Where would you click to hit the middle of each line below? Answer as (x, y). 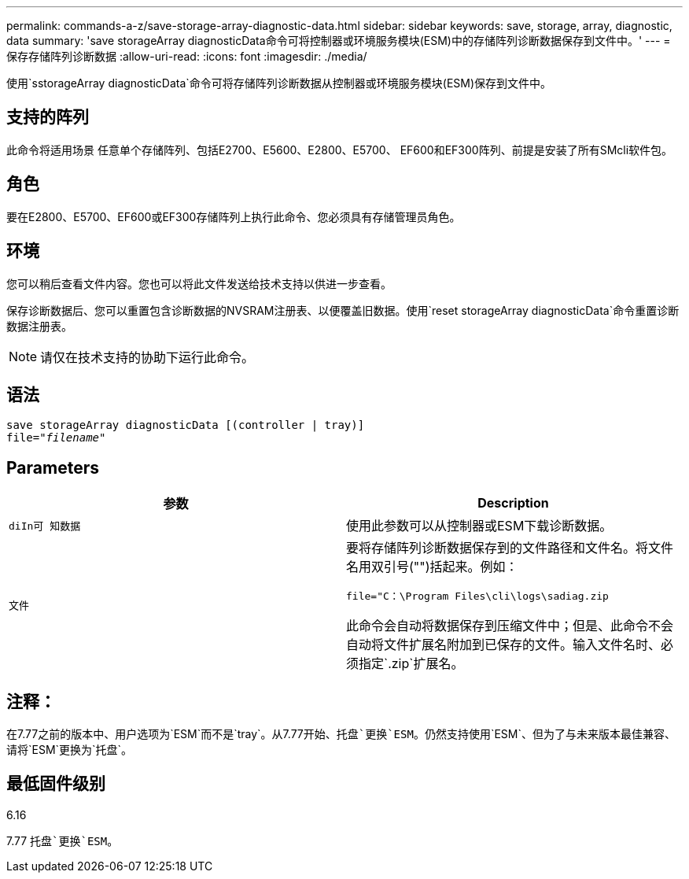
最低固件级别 (56, 784)
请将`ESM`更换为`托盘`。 (70, 750)
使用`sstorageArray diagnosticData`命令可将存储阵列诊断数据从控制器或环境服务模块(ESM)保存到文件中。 (279, 83)
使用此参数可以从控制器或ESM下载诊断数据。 (479, 526)
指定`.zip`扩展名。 (411, 664)
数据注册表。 (39, 326)
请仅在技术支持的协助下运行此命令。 (147, 357)
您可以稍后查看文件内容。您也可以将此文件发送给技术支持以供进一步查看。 (199, 283)
